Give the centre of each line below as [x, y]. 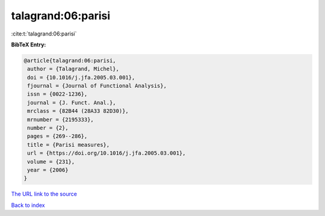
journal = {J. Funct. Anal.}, [72, 103]
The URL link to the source [44, 194]
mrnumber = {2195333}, [61, 119]
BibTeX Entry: [29, 45]
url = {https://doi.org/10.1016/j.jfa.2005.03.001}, [107, 153]
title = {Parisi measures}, [69, 145]
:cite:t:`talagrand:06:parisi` [44, 34]
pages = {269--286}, [57, 136]
